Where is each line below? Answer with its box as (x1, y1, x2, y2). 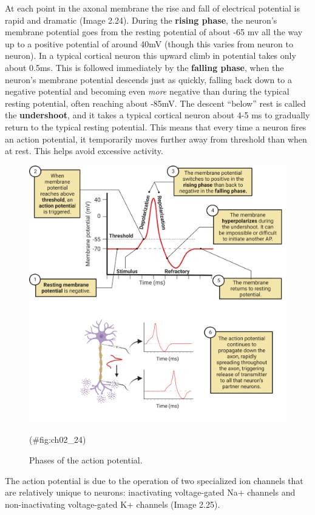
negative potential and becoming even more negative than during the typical (5, 85, 290, 98)
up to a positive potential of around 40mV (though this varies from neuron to (5, 37, 293, 50)
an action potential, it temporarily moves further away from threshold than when (5, 132, 307, 145)
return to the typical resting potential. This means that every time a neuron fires (5, 120, 307, 133)
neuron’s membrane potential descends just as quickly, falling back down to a (5, 73, 292, 86)
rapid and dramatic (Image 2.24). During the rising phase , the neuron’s (5, 13, 277, 26)
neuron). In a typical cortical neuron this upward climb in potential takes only (5, 49, 296, 62)
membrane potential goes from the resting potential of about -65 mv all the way (5, 25, 303, 38)
